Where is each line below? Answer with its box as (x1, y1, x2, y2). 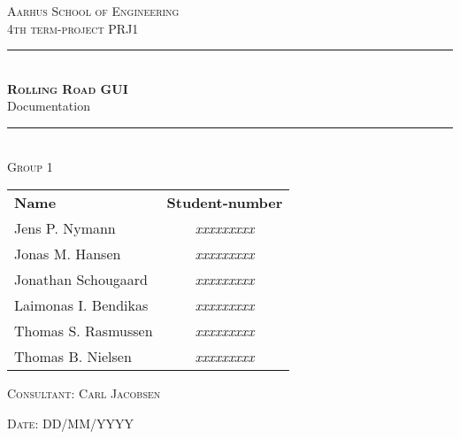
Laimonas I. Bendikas (14, 295, 149, 316)
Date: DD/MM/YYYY (7, 413, 134, 432)
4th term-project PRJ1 (7, 19, 139, 37)
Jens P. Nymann (14, 218, 116, 239)
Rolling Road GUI (7, 79, 128, 97)
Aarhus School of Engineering (7, 2, 180, 19)
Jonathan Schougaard (14, 269, 148, 290)
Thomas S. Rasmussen (14, 320, 153, 342)
